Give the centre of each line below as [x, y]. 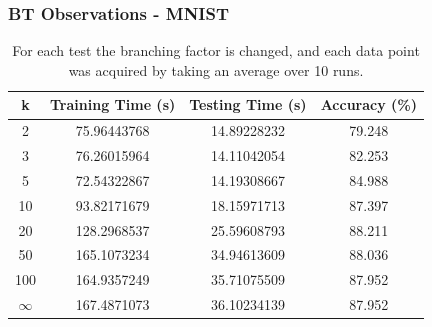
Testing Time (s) [248, 104]
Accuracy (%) [369, 104]
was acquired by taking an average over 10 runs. [216, 69]
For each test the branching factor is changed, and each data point [216, 50]
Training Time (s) [113, 104]
